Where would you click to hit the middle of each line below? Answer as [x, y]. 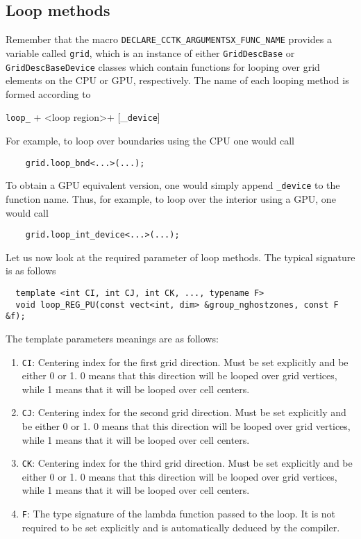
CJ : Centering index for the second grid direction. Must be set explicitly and [184, 412]
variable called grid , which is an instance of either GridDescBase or [150, 52]
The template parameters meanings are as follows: [112, 338]
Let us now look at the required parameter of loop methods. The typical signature [180, 257]
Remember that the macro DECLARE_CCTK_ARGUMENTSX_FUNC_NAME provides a [169, 39]
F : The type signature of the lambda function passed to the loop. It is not [179, 514]
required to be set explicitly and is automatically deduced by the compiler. [181, 527]
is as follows [31, 271]
